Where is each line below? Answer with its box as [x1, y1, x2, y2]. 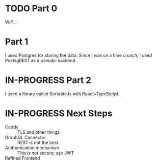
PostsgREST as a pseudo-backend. [5, 57, 77, 63]
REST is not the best [17, 140, 58, 145]
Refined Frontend [5, 155, 40, 161]
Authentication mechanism [5, 144, 59, 150]
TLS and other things [17, 129, 60, 135]
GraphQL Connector [5, 134, 46, 140]
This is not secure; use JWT [17, 150, 74, 156]
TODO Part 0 [5, 3, 57, 14]
